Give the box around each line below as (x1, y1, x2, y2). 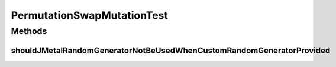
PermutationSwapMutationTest (11, 9, 168, 22)
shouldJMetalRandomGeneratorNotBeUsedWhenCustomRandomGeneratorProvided (11, 45, 331, 55)
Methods (11, 26, 47, 36)
